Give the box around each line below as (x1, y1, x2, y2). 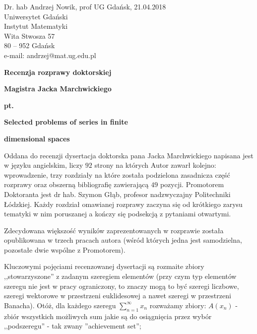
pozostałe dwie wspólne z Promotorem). (4, 244, 126, 255)
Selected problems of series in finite (4, 117, 128, 127)
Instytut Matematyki (4, 21, 68, 31)
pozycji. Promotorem (160, 179, 224, 190)
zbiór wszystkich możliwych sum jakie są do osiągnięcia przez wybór (4, 311, 212, 321)
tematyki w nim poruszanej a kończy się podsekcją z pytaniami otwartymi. (4, 208, 231, 219)
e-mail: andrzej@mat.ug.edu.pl (4, 50, 96, 60)
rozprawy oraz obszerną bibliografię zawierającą (4, 179, 149, 190)
